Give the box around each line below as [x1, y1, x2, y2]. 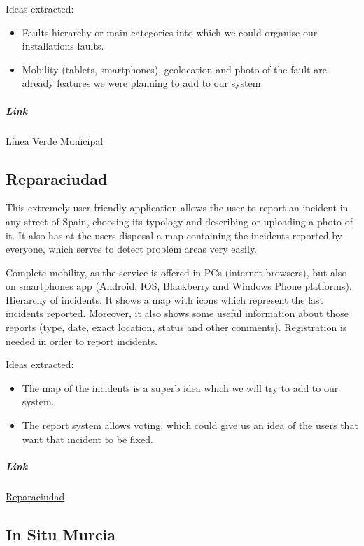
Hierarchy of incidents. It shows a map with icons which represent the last [6, 292, 324, 307]
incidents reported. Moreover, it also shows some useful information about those [6, 306, 349, 321]
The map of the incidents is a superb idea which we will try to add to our [22, 380, 339, 395]
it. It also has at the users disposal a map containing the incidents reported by [6, 227, 342, 242]
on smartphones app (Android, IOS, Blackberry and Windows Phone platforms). [6, 279, 352, 293]
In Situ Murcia [6, 523, 116, 545]
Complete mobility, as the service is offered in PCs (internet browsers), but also [6, 265, 347, 279]
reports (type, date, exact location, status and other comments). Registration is [6, 320, 347, 335]
